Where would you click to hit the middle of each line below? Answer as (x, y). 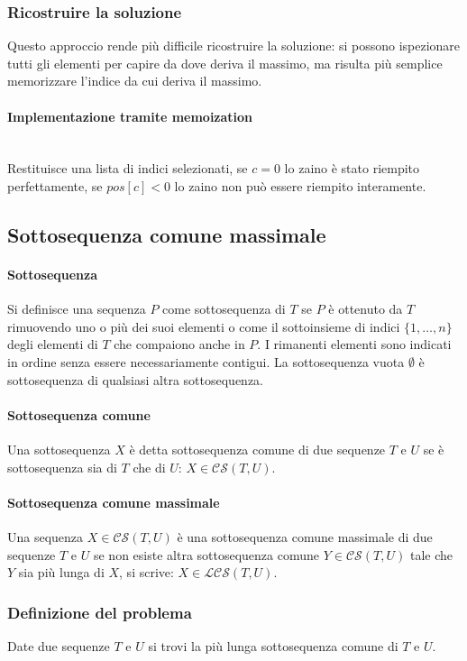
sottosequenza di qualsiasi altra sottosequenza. (135, 379)
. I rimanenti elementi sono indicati (354, 344)
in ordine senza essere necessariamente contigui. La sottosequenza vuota (206, 361)
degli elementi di (53, 344)
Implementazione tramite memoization (130, 116)
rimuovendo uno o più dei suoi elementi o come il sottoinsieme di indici (204, 326)
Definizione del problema (100, 612)
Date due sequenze (59, 645)
